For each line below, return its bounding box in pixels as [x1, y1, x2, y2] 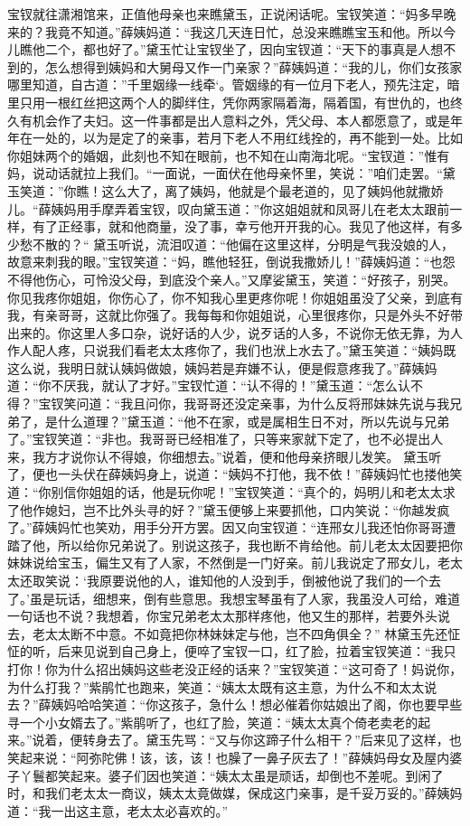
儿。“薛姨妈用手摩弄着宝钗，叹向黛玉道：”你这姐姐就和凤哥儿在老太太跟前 [7, 199, 450, 218]
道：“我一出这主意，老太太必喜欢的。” [7, 801, 229, 820]
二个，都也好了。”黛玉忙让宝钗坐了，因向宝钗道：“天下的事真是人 [44, 40, 431, 59]
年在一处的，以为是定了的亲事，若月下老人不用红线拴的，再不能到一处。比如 [7, 128, 463, 147]
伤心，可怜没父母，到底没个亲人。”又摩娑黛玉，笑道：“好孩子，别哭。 [44, 269, 456, 288]
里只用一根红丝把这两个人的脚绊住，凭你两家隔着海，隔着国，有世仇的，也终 [7, 92, 463, 111]
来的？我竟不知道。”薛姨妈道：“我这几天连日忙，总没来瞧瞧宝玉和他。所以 [7, 22, 444, 41]
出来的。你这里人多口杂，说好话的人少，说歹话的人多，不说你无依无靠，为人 [7, 323, 463, 342]
